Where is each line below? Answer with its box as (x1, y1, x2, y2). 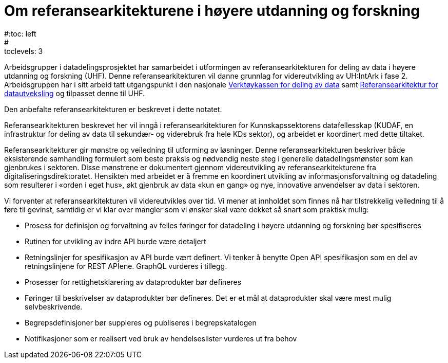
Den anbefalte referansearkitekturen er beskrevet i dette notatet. (4, 104, 222, 114)
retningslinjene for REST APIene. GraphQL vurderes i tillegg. (25, 261, 227, 270)
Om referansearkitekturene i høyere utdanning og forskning (4, 2, 420, 20)
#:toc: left (4, 29, 36, 38)
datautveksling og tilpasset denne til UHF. (4, 88, 145, 98)
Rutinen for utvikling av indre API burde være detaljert (25, 237, 206, 246)
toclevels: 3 (4, 46, 43, 56)
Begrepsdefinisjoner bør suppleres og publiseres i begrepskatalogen (25, 318, 257, 327)
